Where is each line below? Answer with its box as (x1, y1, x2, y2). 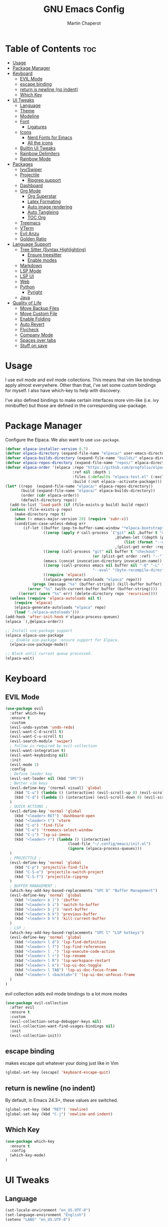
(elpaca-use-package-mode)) (9, 642, 68, 647)
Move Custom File (19, 310, 57, 316)
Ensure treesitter (27, 252, 62, 258)
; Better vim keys (9, 781, 48, 786)
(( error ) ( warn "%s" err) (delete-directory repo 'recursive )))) (18, 591, 157, 596)
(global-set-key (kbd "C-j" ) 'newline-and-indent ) (5, 1111, 113, 1117)
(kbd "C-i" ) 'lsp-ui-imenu (14, 832, 70, 837)
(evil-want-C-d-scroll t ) (9, 729, 64, 734)
